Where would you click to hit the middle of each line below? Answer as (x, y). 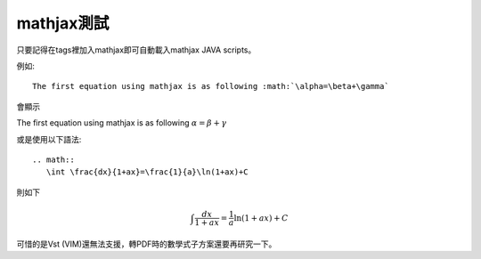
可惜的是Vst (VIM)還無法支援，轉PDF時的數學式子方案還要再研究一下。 (147, 244)
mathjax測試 (63, 23)
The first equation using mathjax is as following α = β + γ (122, 123)
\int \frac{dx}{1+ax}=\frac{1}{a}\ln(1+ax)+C (147, 172)
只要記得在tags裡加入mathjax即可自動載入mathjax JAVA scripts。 (136, 50)
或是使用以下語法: (49, 139)
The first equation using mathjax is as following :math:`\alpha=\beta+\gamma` (211, 86)
